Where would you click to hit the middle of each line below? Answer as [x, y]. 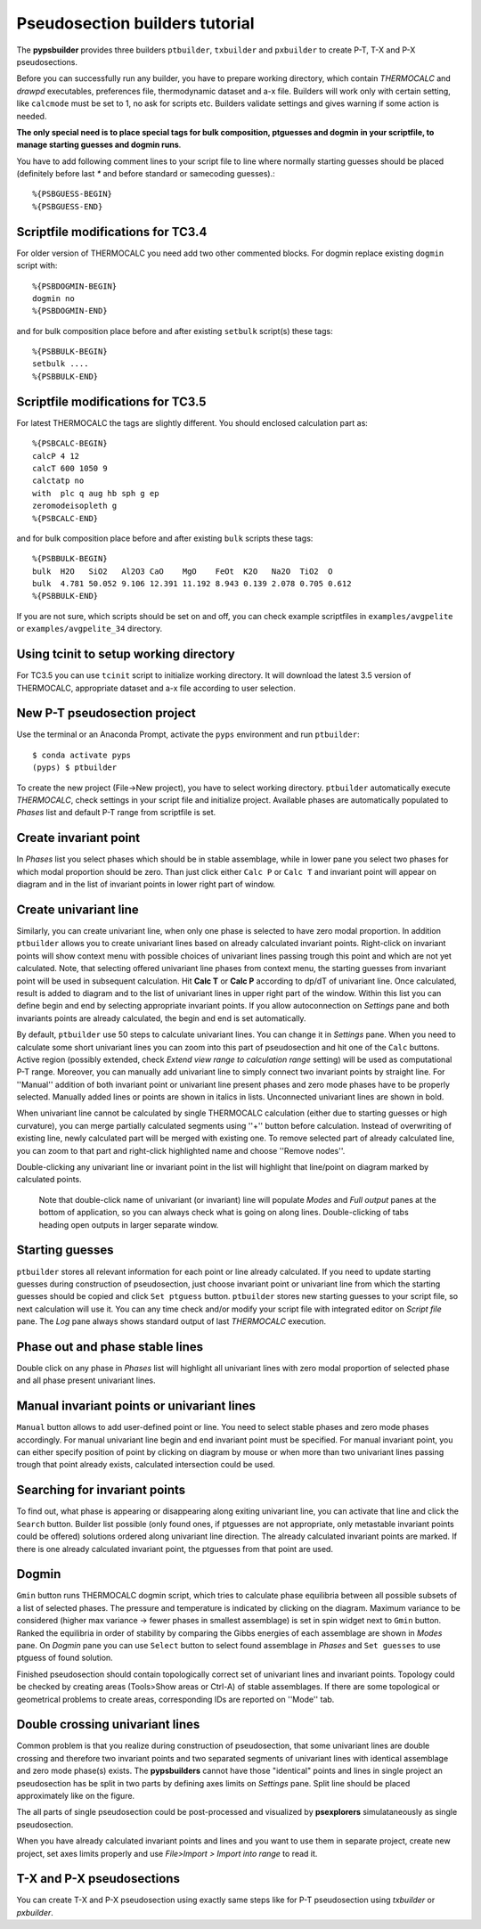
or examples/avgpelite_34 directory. [90, 629]
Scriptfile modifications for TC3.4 [112, 232]
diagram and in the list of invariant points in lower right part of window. [146, 884]
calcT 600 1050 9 [70, 468]
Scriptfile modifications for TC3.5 [111, 401]
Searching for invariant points [101, 1490]
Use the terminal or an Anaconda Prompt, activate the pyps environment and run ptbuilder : [188, 734]
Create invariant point [78, 838]
